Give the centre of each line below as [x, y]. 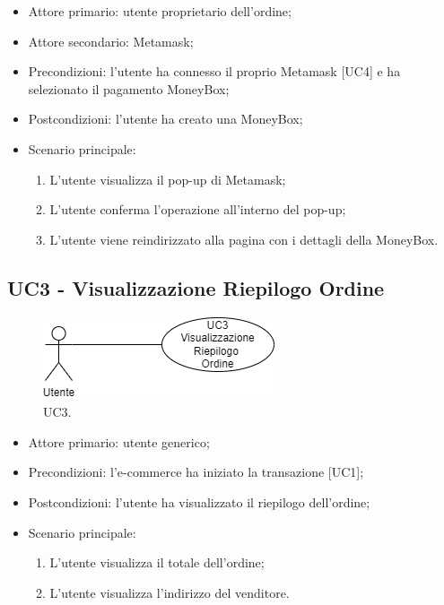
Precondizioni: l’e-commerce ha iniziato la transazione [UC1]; [196, 472]
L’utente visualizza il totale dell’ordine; [157, 562]
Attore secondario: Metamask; [111, 41]
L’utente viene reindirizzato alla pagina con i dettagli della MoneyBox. [244, 239]
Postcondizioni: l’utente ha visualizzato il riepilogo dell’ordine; [199, 501]
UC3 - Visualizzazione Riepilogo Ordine [196, 287]
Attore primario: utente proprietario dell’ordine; [160, 11]
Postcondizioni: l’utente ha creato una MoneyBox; [165, 119]
